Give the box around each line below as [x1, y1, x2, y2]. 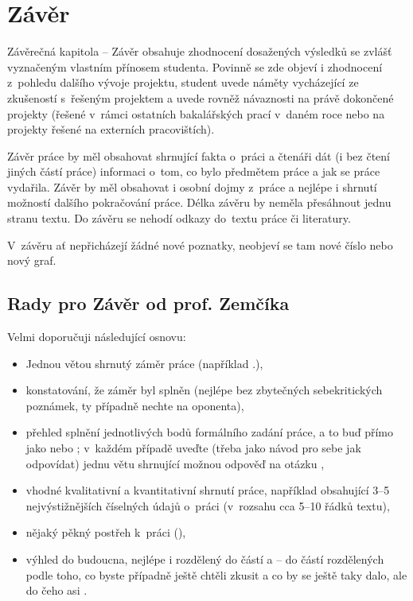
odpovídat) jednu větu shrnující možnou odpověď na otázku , [25, 455, 325, 471]
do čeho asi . [25, 582, 88, 599]
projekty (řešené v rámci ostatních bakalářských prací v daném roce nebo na [7, 105, 385, 122]
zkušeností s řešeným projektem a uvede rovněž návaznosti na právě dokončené [7, 89, 394, 106]
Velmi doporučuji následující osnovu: [7, 328, 186, 345]
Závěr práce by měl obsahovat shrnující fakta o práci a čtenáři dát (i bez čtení [7, 147, 390, 164]
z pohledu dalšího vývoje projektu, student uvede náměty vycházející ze [7, 74, 359, 91]
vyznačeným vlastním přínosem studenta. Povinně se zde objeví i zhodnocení [7, 58, 383, 75]
